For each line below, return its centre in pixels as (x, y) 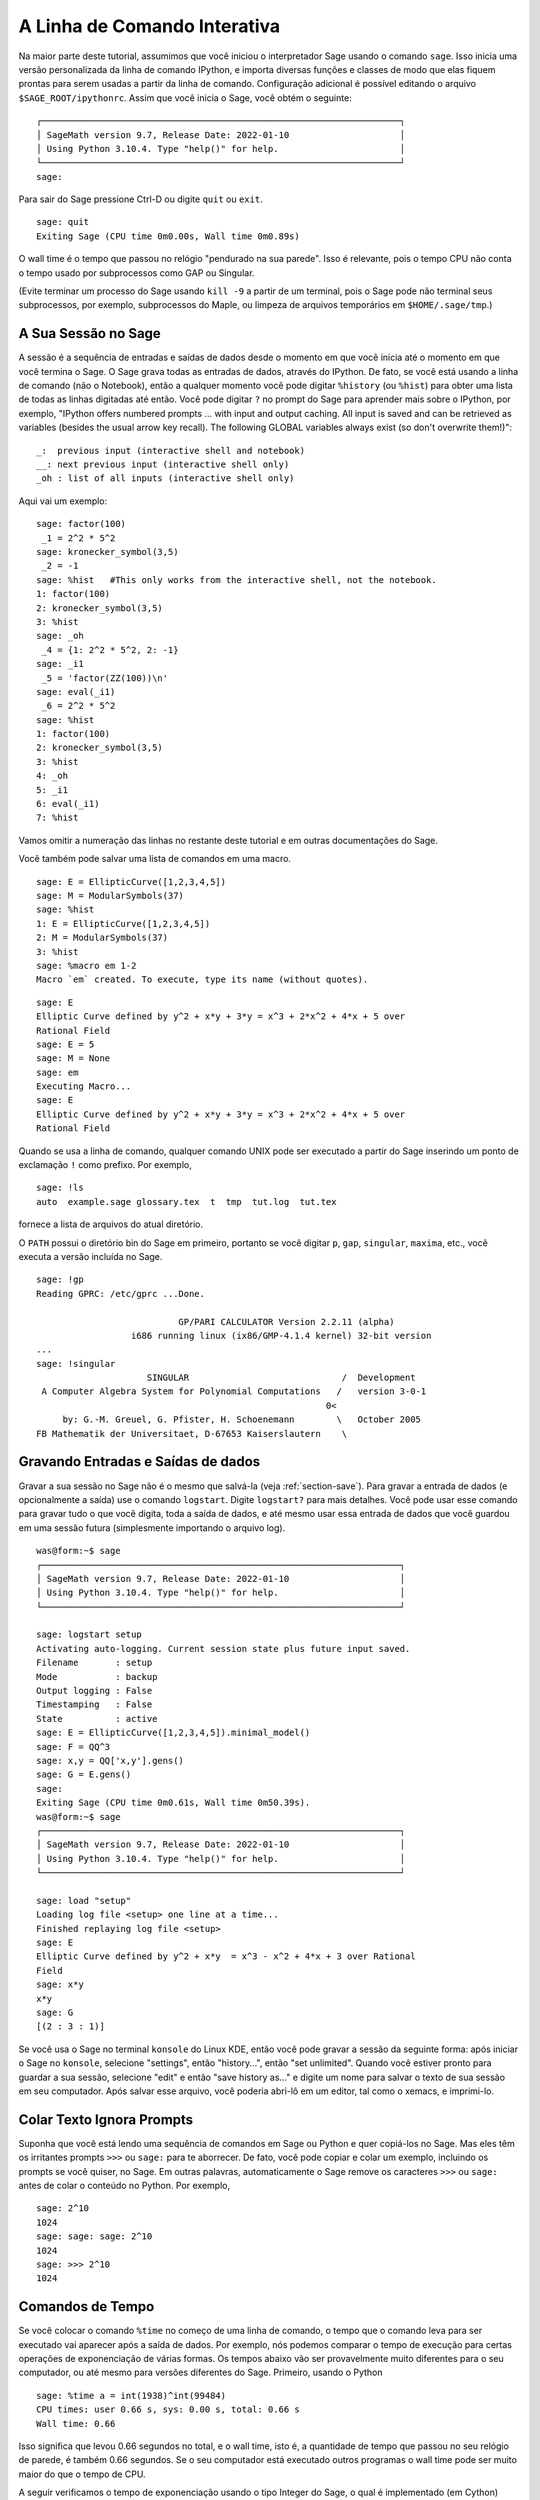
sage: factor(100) (81, 524)
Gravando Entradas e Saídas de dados (139, 1461)
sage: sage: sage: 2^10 (94, 2236)
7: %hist (57, 818)
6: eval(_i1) (68, 804)
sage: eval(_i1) (76, 691)
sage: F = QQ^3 (73, 1746)
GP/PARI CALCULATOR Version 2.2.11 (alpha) (286, 1321)
